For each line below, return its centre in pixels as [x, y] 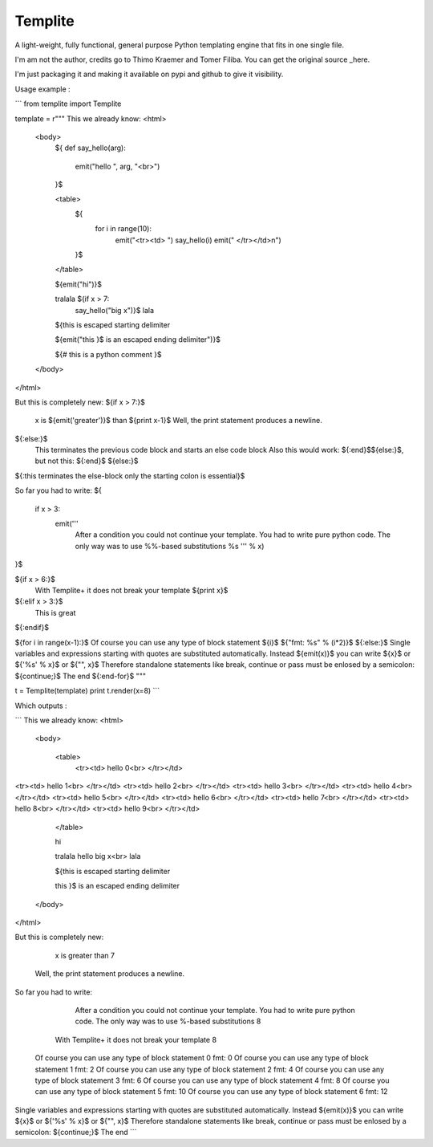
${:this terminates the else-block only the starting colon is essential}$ [130, 476]
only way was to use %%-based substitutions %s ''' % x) [170, 546]
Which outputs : [41, 706]
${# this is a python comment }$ [108, 354]
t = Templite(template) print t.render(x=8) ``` [87, 691]
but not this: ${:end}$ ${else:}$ [87, 461]
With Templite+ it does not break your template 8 [136, 1039]
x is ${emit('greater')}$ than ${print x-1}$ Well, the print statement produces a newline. [178, 421]
